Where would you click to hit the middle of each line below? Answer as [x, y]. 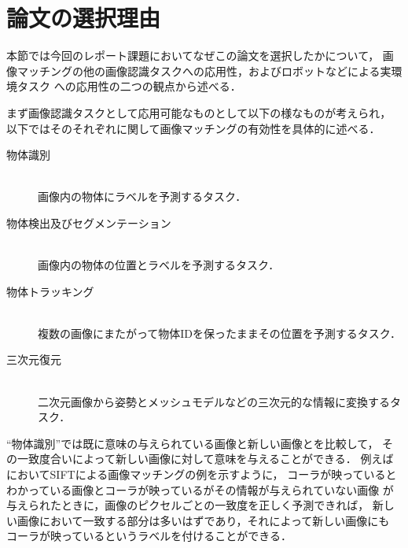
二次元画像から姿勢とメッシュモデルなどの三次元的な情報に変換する [214, 401]
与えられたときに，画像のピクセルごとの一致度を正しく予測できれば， [188, 505]
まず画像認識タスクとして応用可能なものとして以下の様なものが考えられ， [199, 112]
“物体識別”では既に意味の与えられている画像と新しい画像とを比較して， [193, 443]
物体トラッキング [50, 291]
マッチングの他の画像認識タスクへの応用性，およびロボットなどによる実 [204, 70]
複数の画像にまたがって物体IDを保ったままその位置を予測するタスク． [219, 333]
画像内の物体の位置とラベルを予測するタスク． [159, 265]
